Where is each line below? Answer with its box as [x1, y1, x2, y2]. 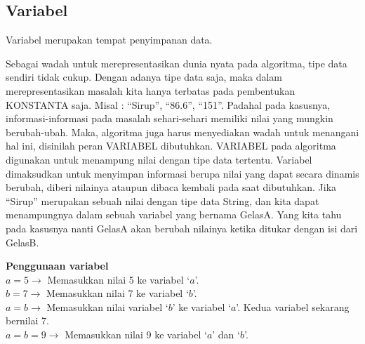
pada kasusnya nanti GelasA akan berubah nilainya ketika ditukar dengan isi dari [6, 220, 358, 235]
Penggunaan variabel [6, 258, 109, 273]
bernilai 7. [6, 313, 49, 328]
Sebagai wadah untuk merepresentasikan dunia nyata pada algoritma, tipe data [6, 55, 347, 70]
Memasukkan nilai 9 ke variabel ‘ [65, 327, 207, 342]
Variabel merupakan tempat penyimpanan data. [6, 32, 213, 47]
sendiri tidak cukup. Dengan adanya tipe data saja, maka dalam [6, 70, 282, 84]
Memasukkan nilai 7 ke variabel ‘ [46, 286, 189, 300]
